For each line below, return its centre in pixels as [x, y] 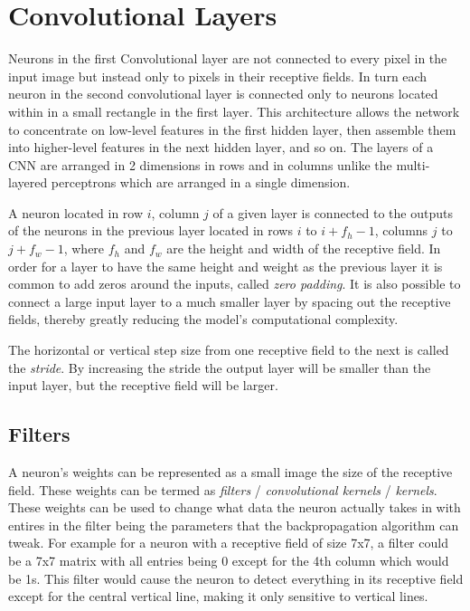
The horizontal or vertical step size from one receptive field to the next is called [229, 350]
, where [84, 248]
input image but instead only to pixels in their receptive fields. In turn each [218, 76]
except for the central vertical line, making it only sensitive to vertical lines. [218, 596]
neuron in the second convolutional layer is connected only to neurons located [223, 94]
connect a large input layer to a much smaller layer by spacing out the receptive [230, 301]
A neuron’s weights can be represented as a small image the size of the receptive [230, 472]
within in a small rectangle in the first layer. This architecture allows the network [234, 111]
